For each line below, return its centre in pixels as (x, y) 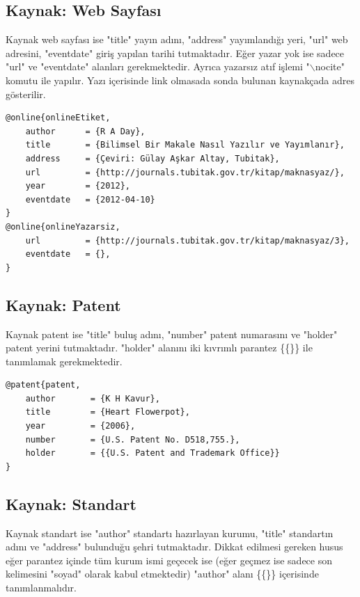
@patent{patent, (43, 385)
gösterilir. (26, 94)
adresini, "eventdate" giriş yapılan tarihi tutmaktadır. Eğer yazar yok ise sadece (175, 53)
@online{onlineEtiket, (58, 118)
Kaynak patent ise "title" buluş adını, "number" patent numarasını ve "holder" (172, 334)
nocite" (330, 66)
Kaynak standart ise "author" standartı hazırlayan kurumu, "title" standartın (170, 533)
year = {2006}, (80, 426)
